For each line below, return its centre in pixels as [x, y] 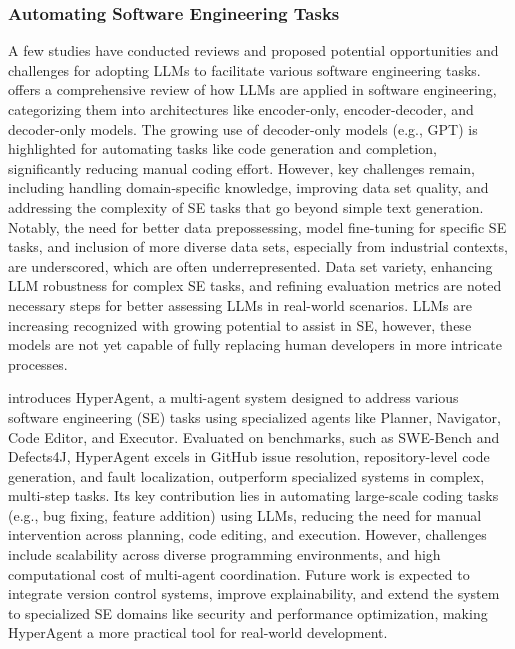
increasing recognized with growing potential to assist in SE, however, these [240, 324]
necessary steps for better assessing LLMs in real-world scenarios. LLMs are [240, 304]
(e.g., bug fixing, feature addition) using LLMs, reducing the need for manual [245, 514]
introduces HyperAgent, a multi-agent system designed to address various [233, 397]
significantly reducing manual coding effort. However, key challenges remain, [241, 167]
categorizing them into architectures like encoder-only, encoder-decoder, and [241, 109]
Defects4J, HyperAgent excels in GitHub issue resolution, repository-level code [249, 456]
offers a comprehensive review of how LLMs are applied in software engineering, [252, 89]
